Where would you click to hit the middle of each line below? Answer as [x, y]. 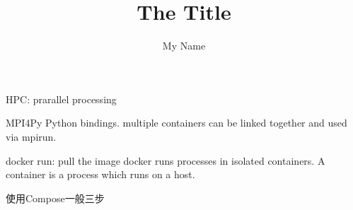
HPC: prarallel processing [61, 99]
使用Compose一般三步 [55, 198]
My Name [184, 46]
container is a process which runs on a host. [100, 174]
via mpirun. [31, 136]
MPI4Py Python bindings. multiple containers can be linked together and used [176, 123]
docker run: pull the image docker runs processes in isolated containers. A [166, 160]
